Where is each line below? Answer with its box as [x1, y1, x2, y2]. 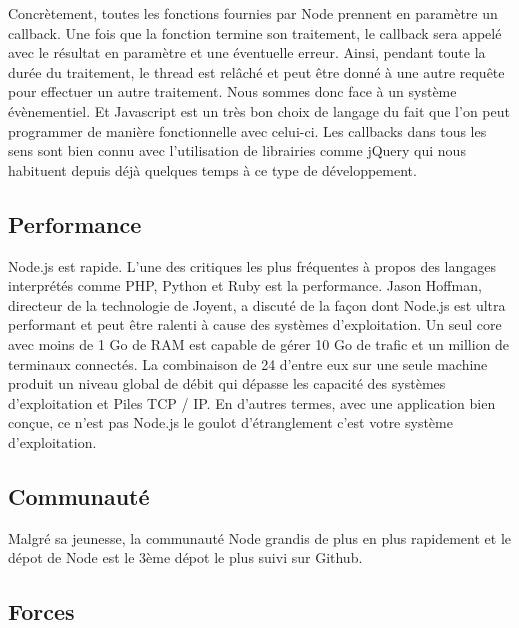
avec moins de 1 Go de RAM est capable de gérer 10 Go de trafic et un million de [8, 333, 510, 354]
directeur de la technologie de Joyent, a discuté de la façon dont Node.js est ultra [8, 294, 506, 315]
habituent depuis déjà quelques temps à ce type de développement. [8, 159, 417, 180]
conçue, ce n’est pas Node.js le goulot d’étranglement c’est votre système [8, 412, 453, 433]
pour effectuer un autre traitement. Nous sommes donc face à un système [8, 81, 457, 102]
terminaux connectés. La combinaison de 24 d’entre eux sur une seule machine [8, 353, 488, 374]
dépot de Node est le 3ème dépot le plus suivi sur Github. [8, 547, 363, 568]
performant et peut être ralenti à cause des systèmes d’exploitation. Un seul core [8, 314, 502, 335]
